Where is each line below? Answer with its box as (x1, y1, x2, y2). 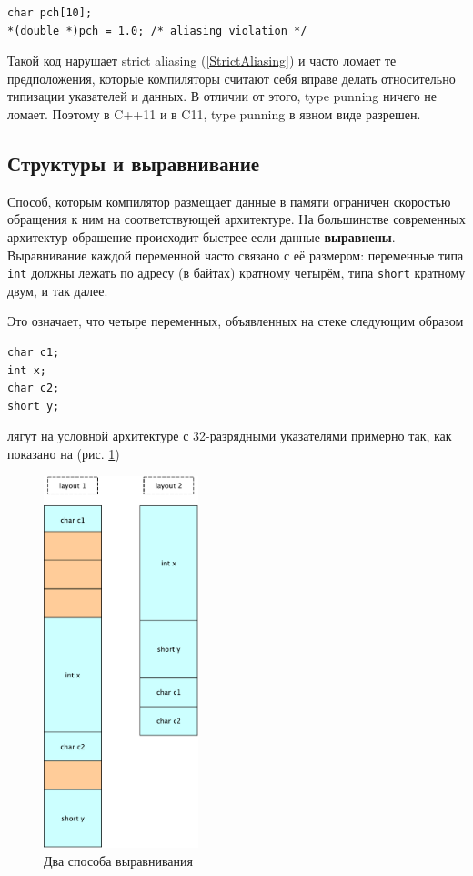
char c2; (7, 382, 60, 395)
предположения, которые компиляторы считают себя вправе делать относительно (7, 68, 456, 87)
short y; (7, 399, 60, 413)
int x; (7, 363, 46, 377)
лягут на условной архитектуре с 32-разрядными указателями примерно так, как (7, 426, 452, 445)
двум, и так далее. (7, 280, 108, 300)
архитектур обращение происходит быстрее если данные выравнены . (7, 227, 396, 246)
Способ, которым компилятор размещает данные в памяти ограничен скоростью (7, 191, 451, 210)
